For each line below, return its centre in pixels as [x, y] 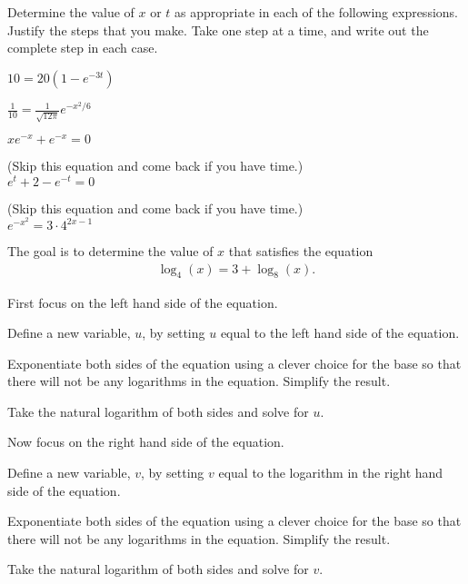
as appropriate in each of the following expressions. [316, 12]
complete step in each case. [83, 48]
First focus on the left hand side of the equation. [143, 302]
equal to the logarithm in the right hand [331, 473]
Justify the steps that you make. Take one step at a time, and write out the [218, 30]
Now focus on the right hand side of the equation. [146, 442]
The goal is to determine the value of [110, 251]
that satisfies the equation [301, 251]
